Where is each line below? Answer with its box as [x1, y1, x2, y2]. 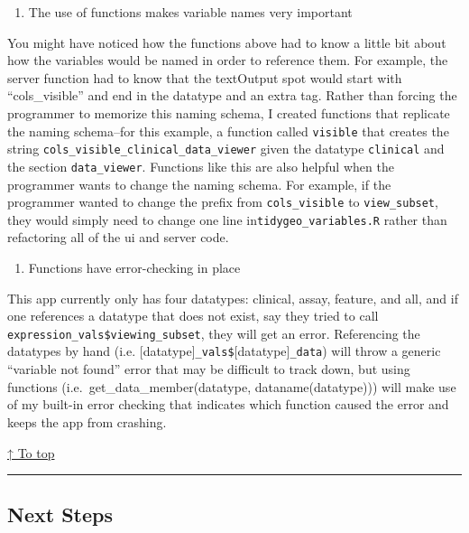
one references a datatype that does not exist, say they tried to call [7, 306, 379, 325]
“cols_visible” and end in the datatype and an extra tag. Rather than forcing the [7, 86, 457, 105]
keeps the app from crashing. [7, 412, 167, 431]
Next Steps [7, 500, 113, 528]
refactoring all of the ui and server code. [7, 228, 229, 247]
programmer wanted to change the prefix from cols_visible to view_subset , [7, 192, 438, 211]
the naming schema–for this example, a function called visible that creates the [7, 121, 449, 140]
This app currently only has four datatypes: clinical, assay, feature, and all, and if [7, 288, 458, 307]
